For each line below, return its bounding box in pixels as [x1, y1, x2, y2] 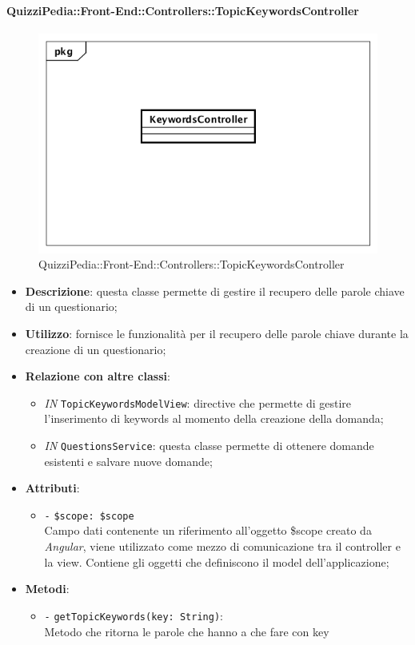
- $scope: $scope [44, 510, 134, 522]
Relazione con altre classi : [25, 368, 170, 384]
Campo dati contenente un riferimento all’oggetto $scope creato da [44, 522, 372, 539]
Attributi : [25, 480, 80, 496]
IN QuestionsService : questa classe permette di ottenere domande [44, 436, 374, 453]
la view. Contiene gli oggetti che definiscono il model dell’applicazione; [44, 553, 389, 570]
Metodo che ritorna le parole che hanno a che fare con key [44, 623, 329, 639]
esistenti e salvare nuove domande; [44, 452, 213, 469]
